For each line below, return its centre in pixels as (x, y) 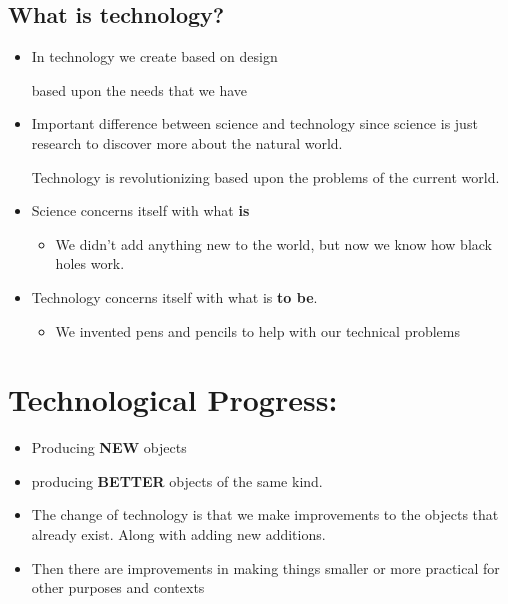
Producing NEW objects (109, 447)
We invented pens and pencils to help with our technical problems (257, 330)
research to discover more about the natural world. (187, 142)
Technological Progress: (173, 399)
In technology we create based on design (154, 56)
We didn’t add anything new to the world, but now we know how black (273, 243)
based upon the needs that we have (139, 89)
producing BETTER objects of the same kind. (177, 480)
